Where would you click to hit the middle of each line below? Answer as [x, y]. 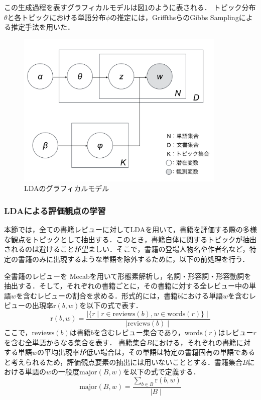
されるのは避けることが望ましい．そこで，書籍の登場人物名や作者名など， [127, 249]
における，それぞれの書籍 [194, 342]
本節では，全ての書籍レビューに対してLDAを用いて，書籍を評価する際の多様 [130, 229]
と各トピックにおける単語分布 [56, 17]
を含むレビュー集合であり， [139, 332]
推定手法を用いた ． [42, 27]
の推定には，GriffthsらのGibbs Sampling [174, 17]
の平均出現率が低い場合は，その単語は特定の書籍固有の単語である [146, 352]
